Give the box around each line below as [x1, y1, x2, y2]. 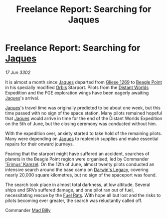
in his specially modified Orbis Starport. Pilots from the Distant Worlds [5, 84, 149, 90]
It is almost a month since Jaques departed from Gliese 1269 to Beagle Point [5, 79, 162, 85]
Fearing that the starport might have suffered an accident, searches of [5, 150, 150, 156]
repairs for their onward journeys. [5, 141, 74, 147]
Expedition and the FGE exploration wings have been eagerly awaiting [5, 89, 149, 95]
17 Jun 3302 [5, 69, 31, 75]
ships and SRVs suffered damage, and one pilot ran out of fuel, [5, 186, 134, 193]
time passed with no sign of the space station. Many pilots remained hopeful [5, 110, 163, 116]
